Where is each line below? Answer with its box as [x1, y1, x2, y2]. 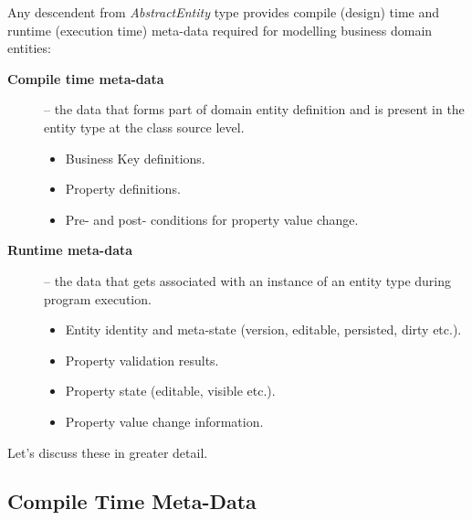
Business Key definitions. [65, 148, 205, 167]
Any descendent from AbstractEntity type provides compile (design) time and [7, 3, 440, 21]
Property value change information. [65, 411, 264, 430]
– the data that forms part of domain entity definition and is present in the [44, 100, 465, 119]
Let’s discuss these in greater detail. [7, 442, 208, 462]
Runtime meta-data [7, 240, 133, 260]
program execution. [44, 289, 152, 308]
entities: [7, 38, 51, 58]
